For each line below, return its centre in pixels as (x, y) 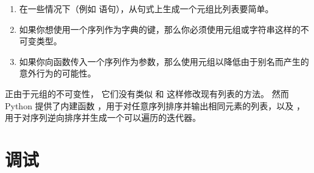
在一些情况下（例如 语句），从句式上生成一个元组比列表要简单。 (146, 8)
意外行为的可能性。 (58, 73)
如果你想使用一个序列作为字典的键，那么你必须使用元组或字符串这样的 (160, 29)
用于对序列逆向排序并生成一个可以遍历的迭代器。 (103, 117)
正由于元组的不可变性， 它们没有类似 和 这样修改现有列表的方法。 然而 (147, 93)
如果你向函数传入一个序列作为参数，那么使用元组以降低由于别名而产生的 (164, 61)
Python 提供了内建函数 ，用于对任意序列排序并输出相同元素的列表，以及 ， (155, 105)
